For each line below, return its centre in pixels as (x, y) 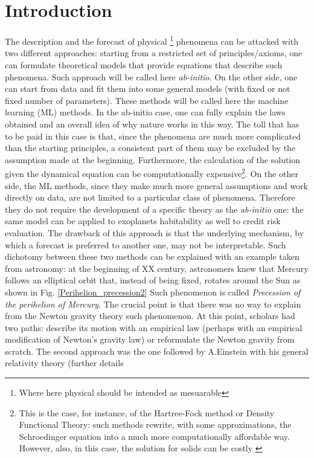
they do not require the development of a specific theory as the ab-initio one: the (154, 209)
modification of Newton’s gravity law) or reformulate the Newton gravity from (150, 339)
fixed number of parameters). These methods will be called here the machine (147, 100)
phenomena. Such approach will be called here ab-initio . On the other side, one (151, 76)
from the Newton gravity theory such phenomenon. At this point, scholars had (150, 316)
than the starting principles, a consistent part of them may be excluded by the (150, 148)
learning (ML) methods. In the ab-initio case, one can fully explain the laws (145, 112)
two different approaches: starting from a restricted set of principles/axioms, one (154, 53)
